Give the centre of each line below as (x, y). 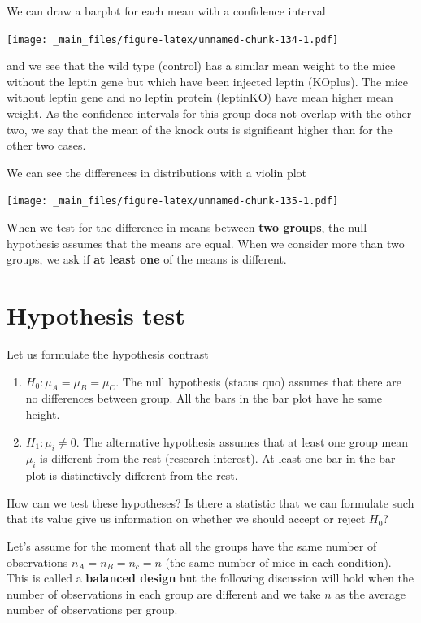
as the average (371, 593)
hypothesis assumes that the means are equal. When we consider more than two (206, 243)
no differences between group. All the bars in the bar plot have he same (204, 398)
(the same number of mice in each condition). (278, 562)
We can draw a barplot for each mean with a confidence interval (166, 11)
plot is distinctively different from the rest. (132, 475)
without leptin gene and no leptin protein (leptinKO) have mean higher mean (200, 97)
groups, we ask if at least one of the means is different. (147, 259)
